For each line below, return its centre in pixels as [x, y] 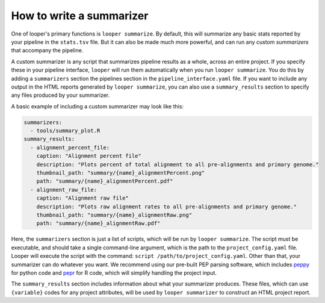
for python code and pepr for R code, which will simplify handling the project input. [114, 273]
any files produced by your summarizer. [60, 95]
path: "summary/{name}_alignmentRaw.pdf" [98, 223]
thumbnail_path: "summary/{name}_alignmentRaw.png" [114, 215]
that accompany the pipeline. [47, 51]
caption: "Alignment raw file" [82, 198]
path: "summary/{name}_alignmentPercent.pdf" [105, 181]
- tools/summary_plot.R [65, 131]
